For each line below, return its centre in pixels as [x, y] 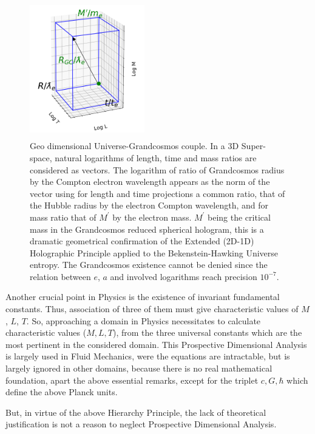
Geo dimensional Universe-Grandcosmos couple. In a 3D [134, 146]
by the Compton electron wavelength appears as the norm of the [150, 182]
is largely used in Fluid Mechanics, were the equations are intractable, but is [148, 356]
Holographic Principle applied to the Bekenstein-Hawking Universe [154, 252]
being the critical [239, 217]
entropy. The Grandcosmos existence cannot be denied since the [149, 265]
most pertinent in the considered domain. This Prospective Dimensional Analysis [156, 344]
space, [41, 157]
